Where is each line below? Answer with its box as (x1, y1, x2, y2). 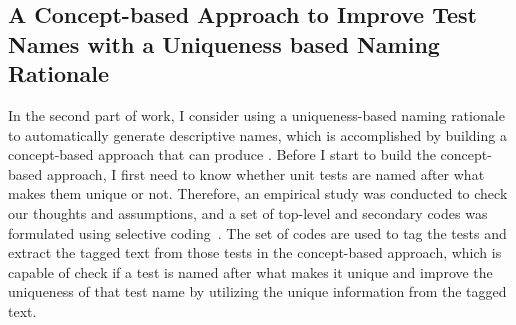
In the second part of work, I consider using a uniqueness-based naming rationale (8, 104, 505, 125)
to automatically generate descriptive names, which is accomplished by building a (8, 124, 507, 145)
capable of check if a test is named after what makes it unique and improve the (8, 261, 493, 282)
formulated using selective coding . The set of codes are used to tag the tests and (8, 222, 507, 243)
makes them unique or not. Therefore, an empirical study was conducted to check (8, 183, 508, 204)
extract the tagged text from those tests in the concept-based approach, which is (8, 242, 502, 263)
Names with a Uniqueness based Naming (8, 28, 440, 59)
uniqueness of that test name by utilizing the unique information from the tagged (8, 281, 507, 302)
